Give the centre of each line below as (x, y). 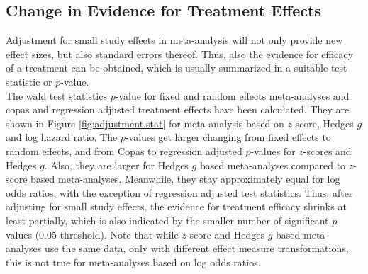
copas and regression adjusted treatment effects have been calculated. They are (178, 109)
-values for (273, 150)
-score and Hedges (225, 234)
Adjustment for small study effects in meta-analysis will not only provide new (174, 40)
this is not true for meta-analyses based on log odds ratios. (133, 262)
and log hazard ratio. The (62, 137)
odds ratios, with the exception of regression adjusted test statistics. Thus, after (179, 192)
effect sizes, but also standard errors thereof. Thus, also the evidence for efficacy (179, 53)
